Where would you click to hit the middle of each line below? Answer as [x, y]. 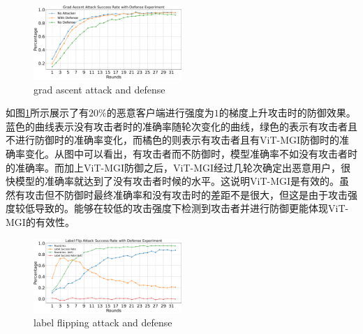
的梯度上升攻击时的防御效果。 [287, 113]
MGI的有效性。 [40, 221]
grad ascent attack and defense [99, 89]
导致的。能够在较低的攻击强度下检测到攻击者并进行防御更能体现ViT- [192, 208]
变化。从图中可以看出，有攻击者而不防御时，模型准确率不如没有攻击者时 [191, 153]
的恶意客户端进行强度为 [160, 113]
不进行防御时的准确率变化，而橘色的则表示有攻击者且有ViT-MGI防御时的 [173, 140]
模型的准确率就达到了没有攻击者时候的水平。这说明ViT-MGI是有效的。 [177, 181]
